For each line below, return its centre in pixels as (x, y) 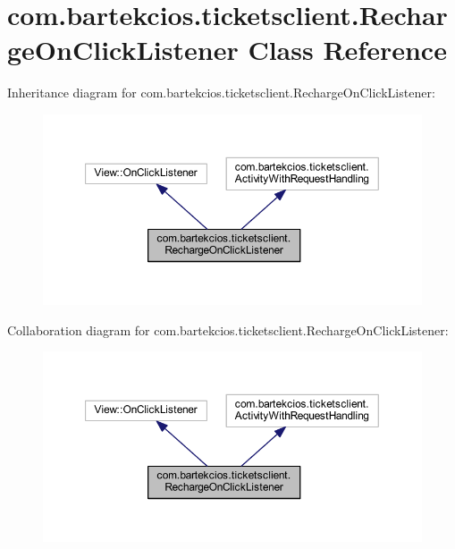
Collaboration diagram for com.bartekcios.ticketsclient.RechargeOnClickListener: (228, 329)
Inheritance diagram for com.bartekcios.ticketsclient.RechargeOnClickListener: (221, 93)
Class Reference (347, 50)
